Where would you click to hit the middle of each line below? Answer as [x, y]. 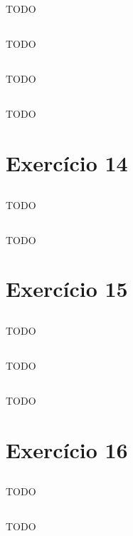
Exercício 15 [67, 289]
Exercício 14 [67, 163]
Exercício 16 [67, 449]
